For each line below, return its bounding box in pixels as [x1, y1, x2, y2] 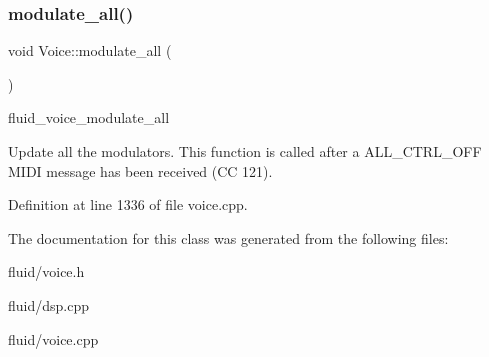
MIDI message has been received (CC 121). [8, 160, 273, 181]
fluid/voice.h [8, 261, 85, 282]
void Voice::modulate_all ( [8, 40, 172, 61]
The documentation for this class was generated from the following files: [8, 227, 449, 248]
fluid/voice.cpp [8, 328, 99, 349]
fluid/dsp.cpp [8, 294, 90, 315]
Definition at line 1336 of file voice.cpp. [8, 194, 248, 215]
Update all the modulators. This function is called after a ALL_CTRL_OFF [8, 141, 482, 161]
